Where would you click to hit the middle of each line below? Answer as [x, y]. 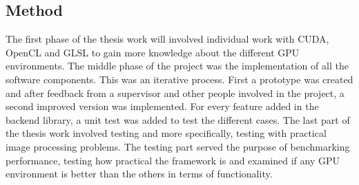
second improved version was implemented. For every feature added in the [162, 106]
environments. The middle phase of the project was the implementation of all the [177, 66]
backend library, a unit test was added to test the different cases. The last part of [178, 119]
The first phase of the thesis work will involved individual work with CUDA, [167, 39]
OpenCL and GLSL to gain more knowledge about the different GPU [153, 52]
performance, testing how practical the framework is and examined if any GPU [173, 160]
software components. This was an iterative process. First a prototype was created [179, 79]
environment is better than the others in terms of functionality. [139, 174]
